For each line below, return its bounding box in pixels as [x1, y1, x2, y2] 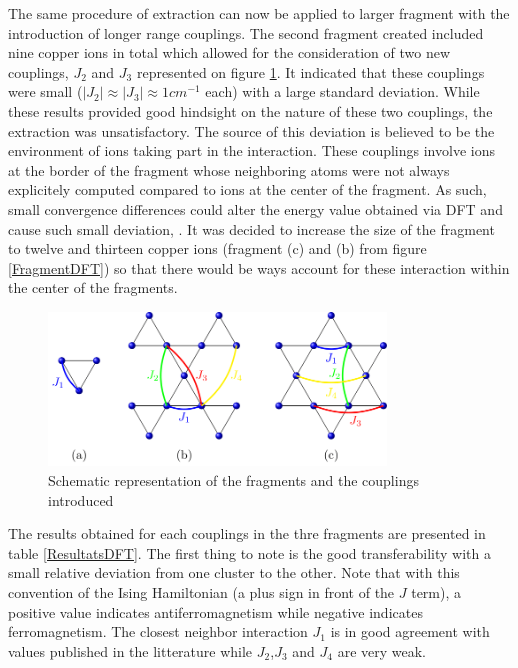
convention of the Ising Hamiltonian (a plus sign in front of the [8, 582, 395, 602]
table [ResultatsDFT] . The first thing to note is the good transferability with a [8, 542, 491, 563]
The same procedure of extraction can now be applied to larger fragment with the [8, 3, 510, 23]
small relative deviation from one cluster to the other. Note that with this [8, 562, 460, 583]
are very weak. [337, 640, 426, 661]
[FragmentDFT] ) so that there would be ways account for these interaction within [8, 257, 510, 278]
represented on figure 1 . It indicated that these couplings [136, 61, 485, 82]
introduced [48, 489, 114, 510]
